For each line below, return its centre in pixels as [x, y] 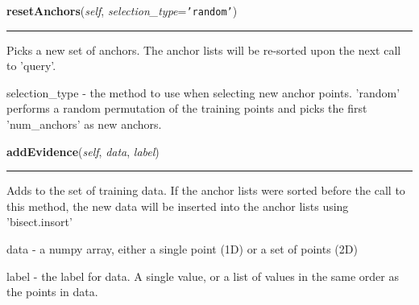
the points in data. [52, 292]
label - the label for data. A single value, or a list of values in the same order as [203, 276]
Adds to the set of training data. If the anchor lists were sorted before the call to [206, 190]
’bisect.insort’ [39, 222]
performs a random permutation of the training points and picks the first [187, 108]
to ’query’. [31, 66]
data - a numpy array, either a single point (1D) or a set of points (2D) [182, 249]
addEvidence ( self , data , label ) [83, 151]
